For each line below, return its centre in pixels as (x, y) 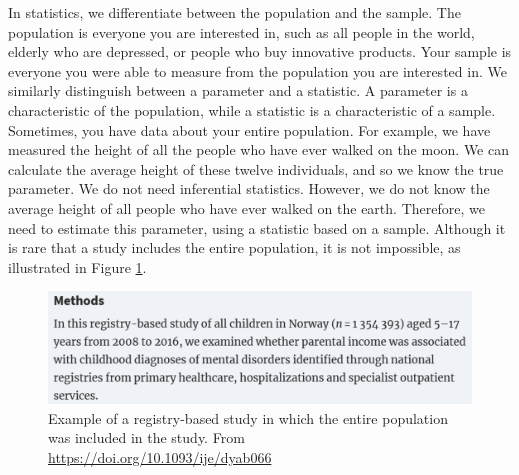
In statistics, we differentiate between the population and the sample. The (234, 12)
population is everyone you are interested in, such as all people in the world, (241, 31)
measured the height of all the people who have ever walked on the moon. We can (259, 149)
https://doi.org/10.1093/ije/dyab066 (160, 456)
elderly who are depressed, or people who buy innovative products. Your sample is (260, 51)
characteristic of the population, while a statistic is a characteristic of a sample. (252, 109)
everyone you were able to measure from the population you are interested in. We (257, 70)
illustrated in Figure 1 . (77, 266)
